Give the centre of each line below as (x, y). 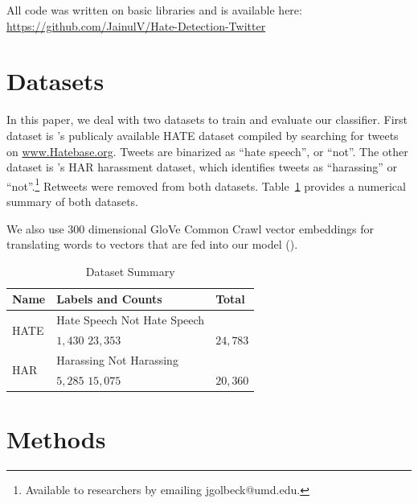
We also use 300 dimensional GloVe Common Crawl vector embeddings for (191, 228)
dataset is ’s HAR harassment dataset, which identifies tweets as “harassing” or (202, 167)
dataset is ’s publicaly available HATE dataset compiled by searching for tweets (203, 135)
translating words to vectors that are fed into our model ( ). (152, 244)
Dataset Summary (130, 271)
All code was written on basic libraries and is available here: (154, 10)
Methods (56, 438)
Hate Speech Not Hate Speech (131, 320)
